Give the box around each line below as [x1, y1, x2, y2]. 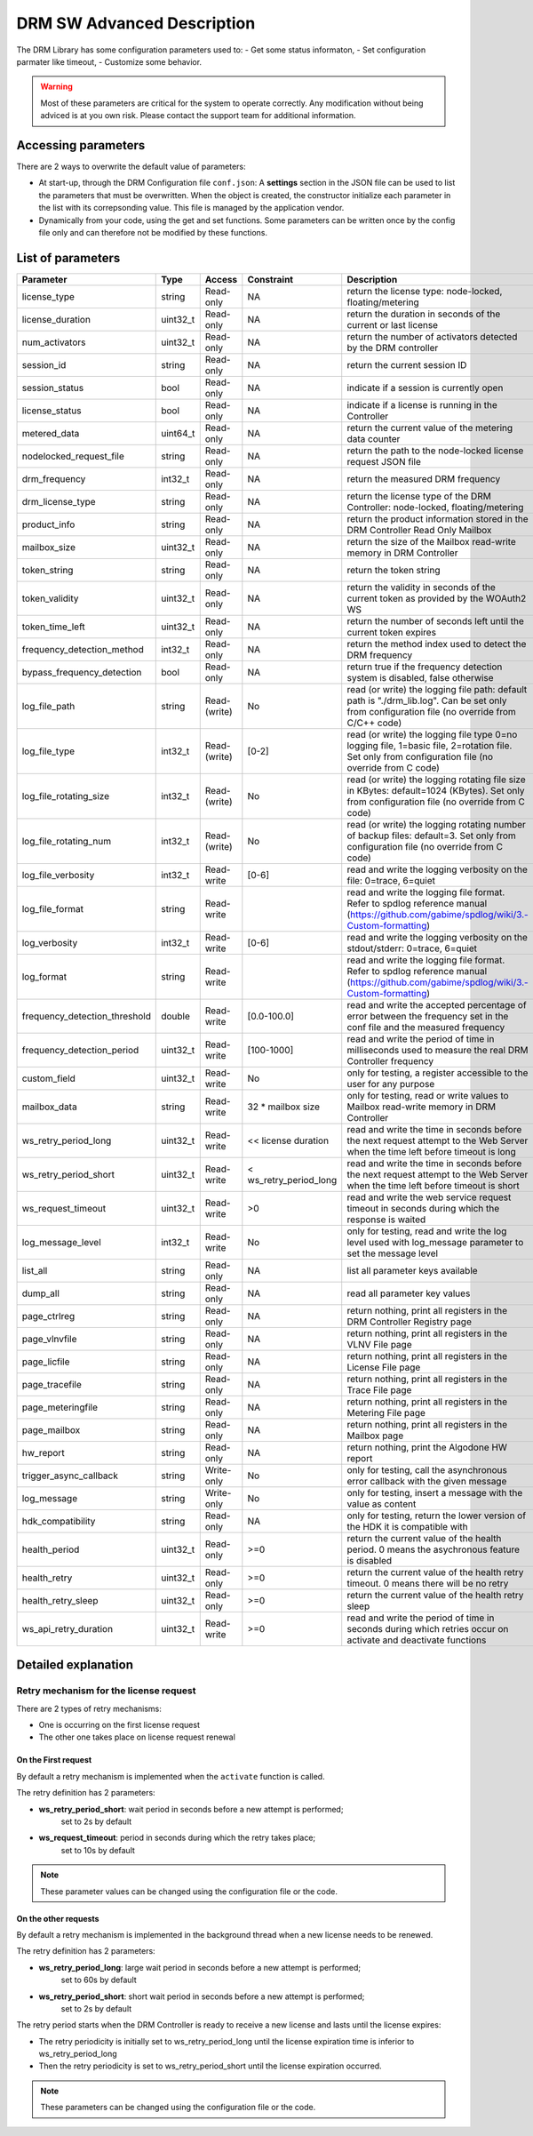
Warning [40, 81, 73, 92]
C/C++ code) [346, 716, 402, 729]
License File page [346, 1361, 421, 1373]
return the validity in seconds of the [346, 580, 497, 593]
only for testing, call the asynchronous [346, 1463, 508, 1476]
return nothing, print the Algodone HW [346, 1441, 508, 1453]
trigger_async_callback [21, 1469, 119, 1482]
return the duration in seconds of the [346, 308, 501, 320]
